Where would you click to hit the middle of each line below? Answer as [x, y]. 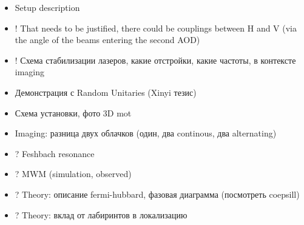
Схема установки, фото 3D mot [73, 112]
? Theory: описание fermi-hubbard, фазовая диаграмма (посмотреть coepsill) [157, 194]
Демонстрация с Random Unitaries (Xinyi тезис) [106, 92]
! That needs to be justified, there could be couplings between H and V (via [156, 28]
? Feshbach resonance [55, 153]
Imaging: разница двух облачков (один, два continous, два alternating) [146, 133]
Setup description [47, 7]
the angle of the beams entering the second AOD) [107, 40]
